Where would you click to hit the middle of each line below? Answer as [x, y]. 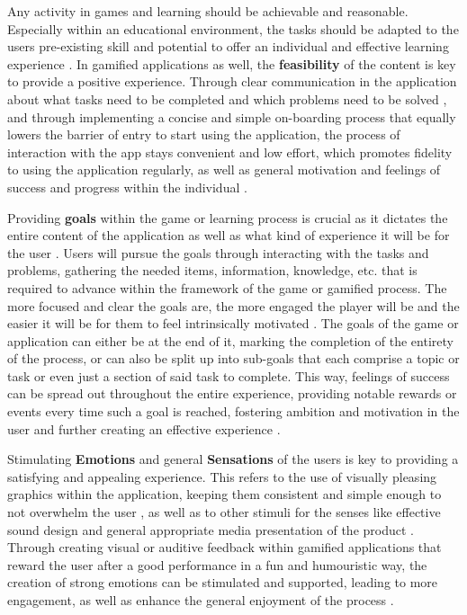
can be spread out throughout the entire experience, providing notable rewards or [232, 393]
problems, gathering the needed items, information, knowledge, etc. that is [212, 270]
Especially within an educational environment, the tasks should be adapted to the [233, 28]
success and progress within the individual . [127, 187]
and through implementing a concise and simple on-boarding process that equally [232, 116]
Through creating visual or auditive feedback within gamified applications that [225, 547]
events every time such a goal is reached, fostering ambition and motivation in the [233, 411]
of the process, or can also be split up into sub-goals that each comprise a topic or [233, 358]
